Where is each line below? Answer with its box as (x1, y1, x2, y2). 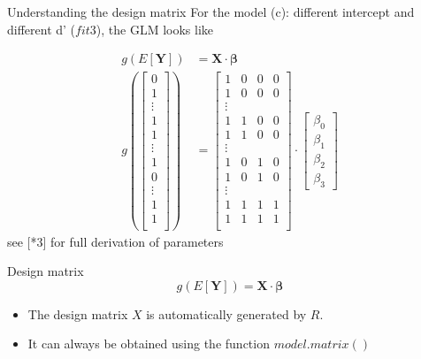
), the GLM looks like (96, 19, 214, 38)
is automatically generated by (146, 304, 307, 323)
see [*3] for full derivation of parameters (7, 232, 224, 250)
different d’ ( (7, 19, 76, 38)
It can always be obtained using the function (27, 334, 270, 353)
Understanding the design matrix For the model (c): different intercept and (7, 3, 415, 20)
